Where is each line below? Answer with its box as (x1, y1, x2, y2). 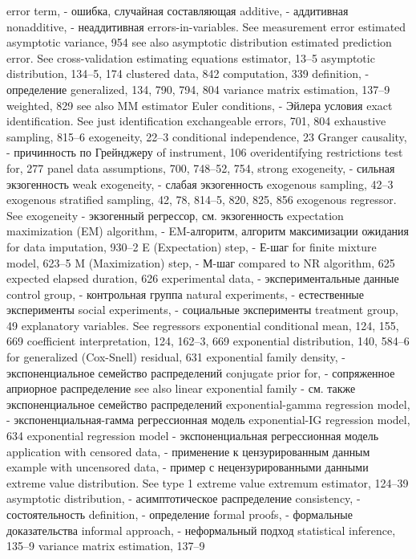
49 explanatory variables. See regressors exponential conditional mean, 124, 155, (6, 316, 399, 333)
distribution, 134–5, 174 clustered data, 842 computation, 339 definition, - (6, 65, 370, 82)
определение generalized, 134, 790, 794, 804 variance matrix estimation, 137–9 (6, 80, 390, 97)
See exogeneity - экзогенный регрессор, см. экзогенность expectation (6, 206, 344, 223)
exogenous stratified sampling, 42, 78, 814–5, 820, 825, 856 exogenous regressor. (6, 191, 397, 208)
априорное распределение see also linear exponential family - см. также (6, 380, 356, 397)
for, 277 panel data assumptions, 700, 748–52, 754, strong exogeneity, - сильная (6, 159, 395, 176)
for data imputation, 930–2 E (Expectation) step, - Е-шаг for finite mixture (6, 238, 377, 255)
